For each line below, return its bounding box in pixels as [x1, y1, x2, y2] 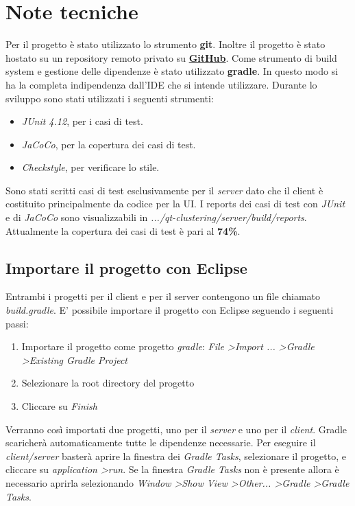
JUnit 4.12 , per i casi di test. [21, 114, 143, 128]
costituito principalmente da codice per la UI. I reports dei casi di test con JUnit [5, 196, 345, 211]
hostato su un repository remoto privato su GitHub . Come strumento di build [5, 50, 337, 65]
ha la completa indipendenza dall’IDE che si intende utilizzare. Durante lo [5, 77, 317, 91]
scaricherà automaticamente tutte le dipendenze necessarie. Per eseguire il [5, 435, 316, 450]
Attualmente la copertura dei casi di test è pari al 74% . [5, 223, 241, 238]
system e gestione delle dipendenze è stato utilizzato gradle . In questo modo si [5, 64, 339, 78]
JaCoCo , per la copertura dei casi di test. [21, 137, 196, 151]
